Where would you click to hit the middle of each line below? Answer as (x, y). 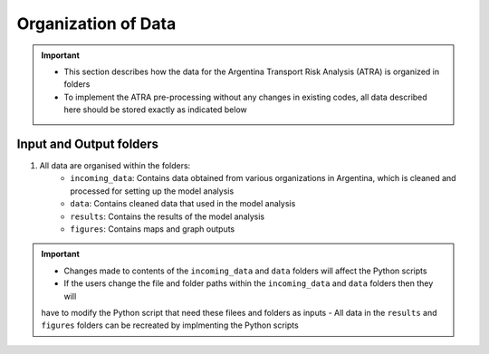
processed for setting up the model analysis (152, 191)
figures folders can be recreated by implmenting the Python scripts (170, 325)
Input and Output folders (87, 144)
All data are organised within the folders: (115, 166)
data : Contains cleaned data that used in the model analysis (183, 204)
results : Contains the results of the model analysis (168, 216)
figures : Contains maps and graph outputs (153, 229)
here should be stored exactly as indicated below (156, 110)
